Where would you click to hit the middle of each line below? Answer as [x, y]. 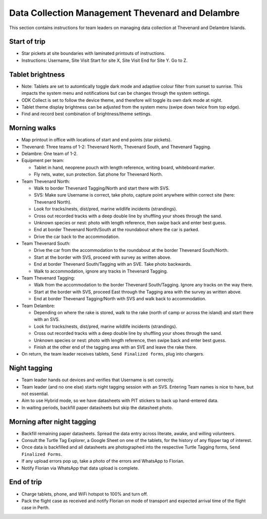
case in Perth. [36, 508]
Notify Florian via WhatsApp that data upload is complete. [80, 468]
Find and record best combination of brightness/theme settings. [87, 114]
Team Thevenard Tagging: [48, 278]
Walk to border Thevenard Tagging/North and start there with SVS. [102, 188]
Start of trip [27, 42]
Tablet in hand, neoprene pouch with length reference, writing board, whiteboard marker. [124, 167]
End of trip [25, 482]
